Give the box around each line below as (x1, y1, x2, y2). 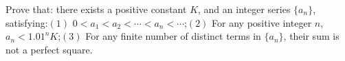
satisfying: (5, 15, 48, 29)
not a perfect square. (5, 42, 93, 56)
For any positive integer (212, 15, 312, 29)
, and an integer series (198, 2, 291, 16)
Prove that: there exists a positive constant (5, 2, 187, 16)
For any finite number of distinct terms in (85, 29, 261, 43)
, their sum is (283, 29, 340, 43)
